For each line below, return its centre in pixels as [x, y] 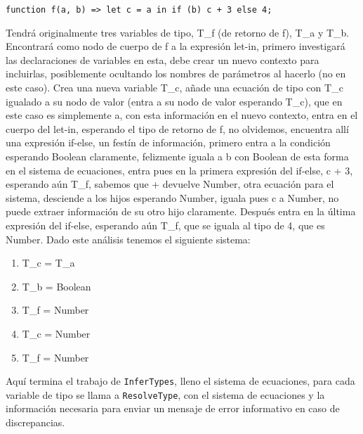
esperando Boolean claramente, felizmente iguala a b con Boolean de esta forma [177, 156]
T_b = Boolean [57, 286]
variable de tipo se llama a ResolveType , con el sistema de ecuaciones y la [165, 394]
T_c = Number [56, 333]
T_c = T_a [48, 263]
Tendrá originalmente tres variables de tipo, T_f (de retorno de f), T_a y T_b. [178, 32]
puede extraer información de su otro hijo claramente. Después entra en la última [181, 211]
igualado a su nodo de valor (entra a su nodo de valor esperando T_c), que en [174, 101]
